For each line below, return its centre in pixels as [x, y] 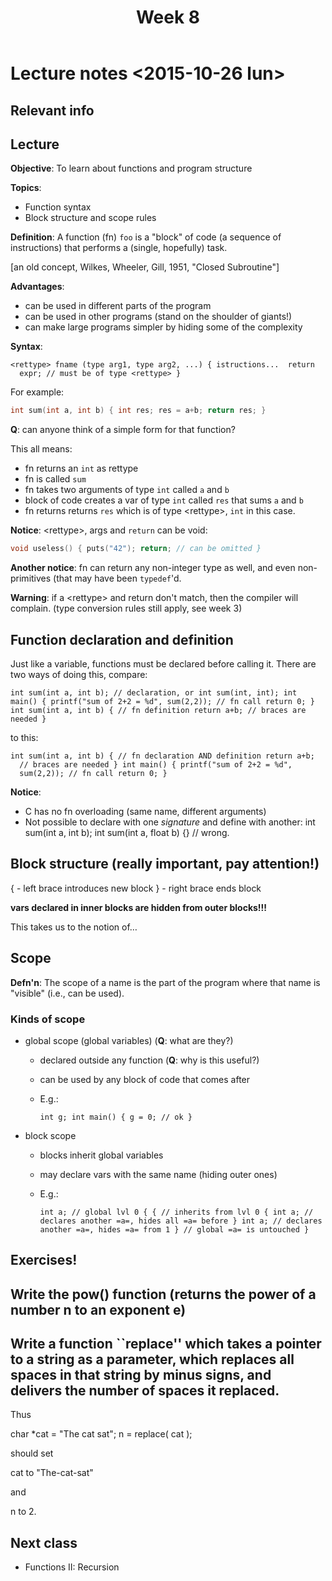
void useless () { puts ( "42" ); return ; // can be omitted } [136, 549]
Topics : [26, 188]
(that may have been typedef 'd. [117, 578]
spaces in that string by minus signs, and [141, 1375]
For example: [37, 392]
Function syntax [58, 207]
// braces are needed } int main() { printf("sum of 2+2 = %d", [156, 764]
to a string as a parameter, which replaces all [152, 1359]
